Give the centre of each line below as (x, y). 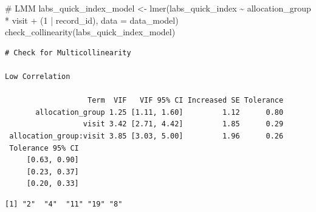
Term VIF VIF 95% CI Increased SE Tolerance (186, 101)
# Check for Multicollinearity (68, 53)
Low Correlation (38, 76)
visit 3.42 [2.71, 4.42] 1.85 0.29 (183, 124)
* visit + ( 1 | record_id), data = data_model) (92, 20)
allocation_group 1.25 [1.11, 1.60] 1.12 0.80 (160, 112)
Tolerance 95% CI (44, 148)
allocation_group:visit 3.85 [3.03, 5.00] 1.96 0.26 (146, 136)
